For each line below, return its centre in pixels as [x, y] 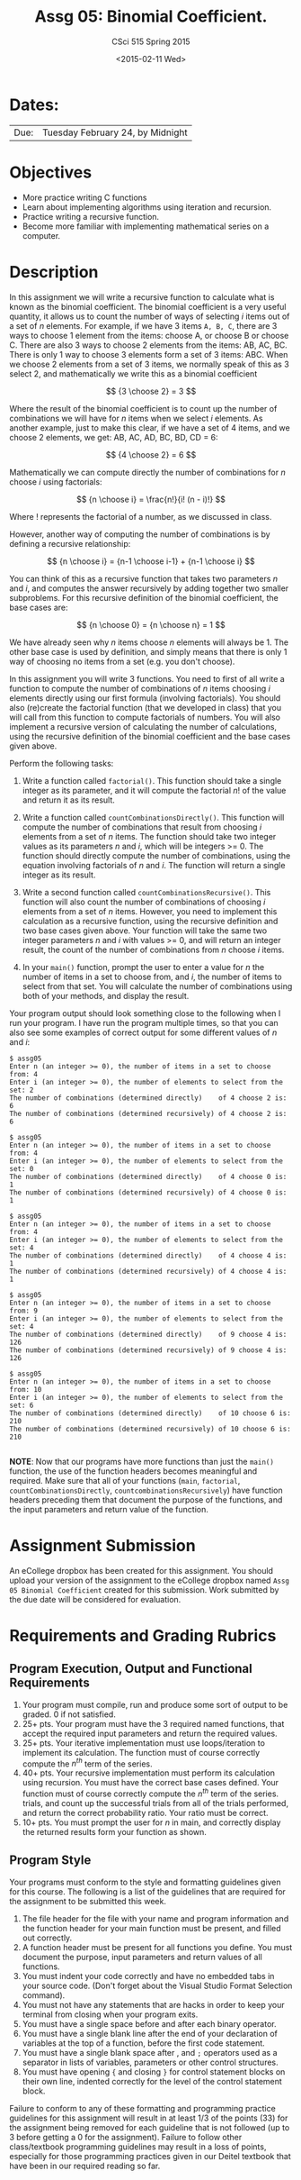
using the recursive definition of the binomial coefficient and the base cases [150, 736]
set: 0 [22, 1168]
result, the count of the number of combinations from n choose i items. [153, 949]
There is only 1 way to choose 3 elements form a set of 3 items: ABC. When [149, 354]
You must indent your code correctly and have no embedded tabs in [148, 1976]
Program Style [50, 1861]
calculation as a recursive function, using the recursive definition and [150, 921]
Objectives [51, 172]
